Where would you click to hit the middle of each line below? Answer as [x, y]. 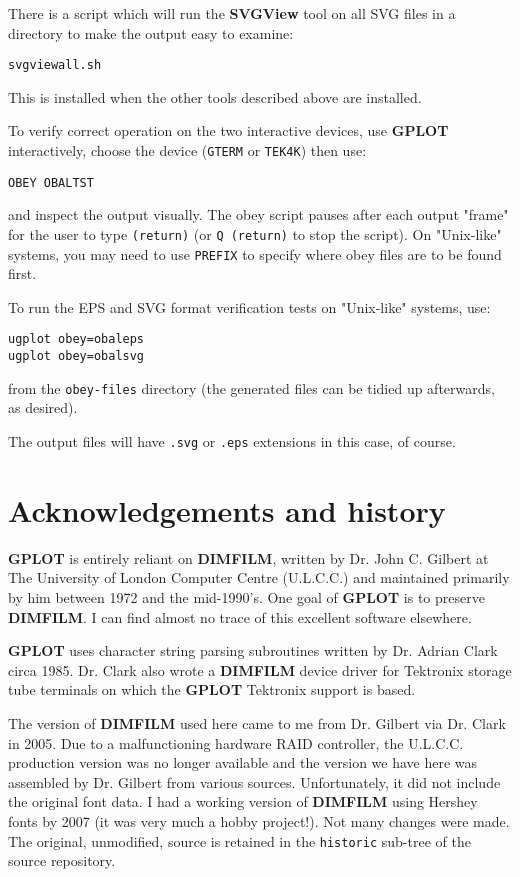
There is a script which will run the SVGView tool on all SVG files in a [232, 13]
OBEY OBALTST [51, 182]
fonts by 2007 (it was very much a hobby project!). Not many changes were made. [259, 820]
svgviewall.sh [55, 65]
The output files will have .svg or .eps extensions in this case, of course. [232, 441]
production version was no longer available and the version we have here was [243, 762]
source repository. [62, 860]
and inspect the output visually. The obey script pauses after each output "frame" [258, 214]
